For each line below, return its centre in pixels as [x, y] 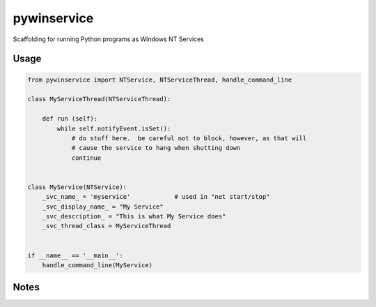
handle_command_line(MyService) [97, 265]
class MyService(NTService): [77, 187]
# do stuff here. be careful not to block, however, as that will [189, 138]
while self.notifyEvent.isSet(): [114, 128]
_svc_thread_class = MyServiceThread [107, 226]
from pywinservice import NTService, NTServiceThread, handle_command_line [160, 80]
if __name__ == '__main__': [75, 255]
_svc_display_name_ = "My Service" [103, 207]
